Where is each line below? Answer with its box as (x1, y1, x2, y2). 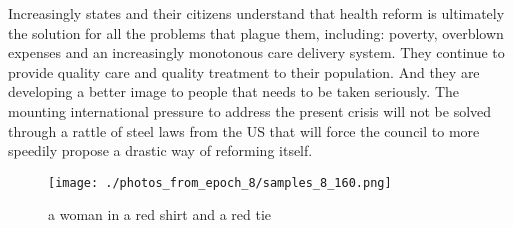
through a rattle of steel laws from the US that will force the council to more (8, 120, 480, 141)
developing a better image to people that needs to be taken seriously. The (8, 81, 460, 102)
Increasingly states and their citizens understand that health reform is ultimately (8, 3, 505, 23)
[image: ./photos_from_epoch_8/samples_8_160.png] (48, 175, 392, 190)
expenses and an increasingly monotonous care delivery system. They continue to (8, 42, 505, 63)
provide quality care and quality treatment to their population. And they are (8, 61, 480, 82)
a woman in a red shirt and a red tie (48, 204, 272, 225)
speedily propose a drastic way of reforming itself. (8, 140, 313, 161)
